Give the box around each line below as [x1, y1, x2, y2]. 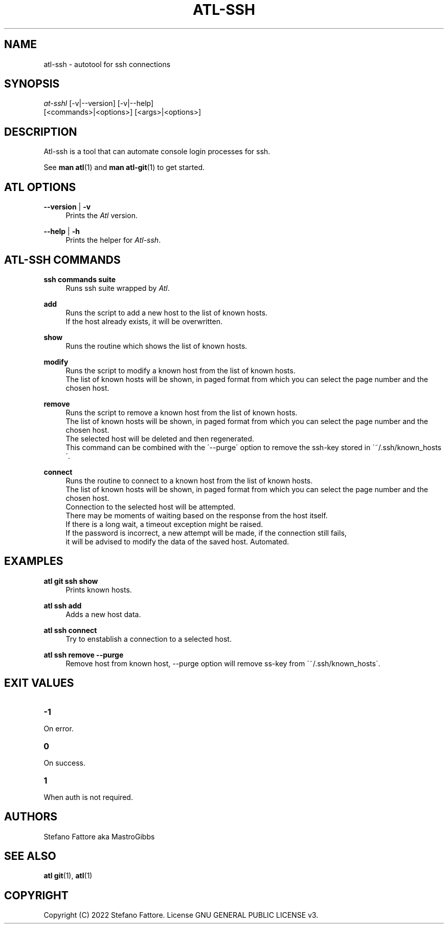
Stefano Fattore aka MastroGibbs [43, 832, 155, 841]
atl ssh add [43, 601, 82, 610]
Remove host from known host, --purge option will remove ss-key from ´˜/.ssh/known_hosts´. [65, 659, 380, 668]
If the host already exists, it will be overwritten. [65, 317, 222, 326]
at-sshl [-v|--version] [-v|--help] [43, 99, 154, 108]
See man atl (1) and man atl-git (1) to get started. [43, 163, 205, 172]
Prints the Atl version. [65, 211, 138, 220]
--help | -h [43, 227, 80, 236]
